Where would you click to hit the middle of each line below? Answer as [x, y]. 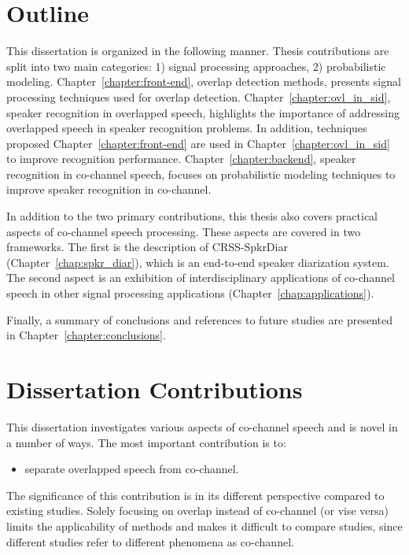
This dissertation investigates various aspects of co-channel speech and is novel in [202, 426]
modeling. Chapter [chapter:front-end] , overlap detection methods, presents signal [204, 81]
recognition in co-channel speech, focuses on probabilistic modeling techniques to [201, 174]
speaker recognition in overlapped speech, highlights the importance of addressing [203, 112]
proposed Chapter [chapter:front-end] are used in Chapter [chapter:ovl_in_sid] [198, 143]
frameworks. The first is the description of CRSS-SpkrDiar [147, 247]
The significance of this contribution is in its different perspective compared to [195, 495]
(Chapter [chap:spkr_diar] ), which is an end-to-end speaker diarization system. [198, 262]
